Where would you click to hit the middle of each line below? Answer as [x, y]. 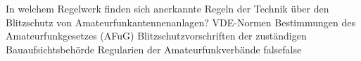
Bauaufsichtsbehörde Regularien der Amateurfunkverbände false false [154, 49]
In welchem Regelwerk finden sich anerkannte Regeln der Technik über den [167, 8]
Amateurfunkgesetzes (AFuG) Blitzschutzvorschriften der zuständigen [156, 36]
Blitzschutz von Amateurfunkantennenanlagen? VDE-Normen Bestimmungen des [180, 22]
